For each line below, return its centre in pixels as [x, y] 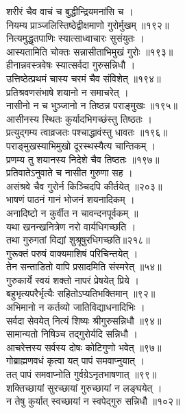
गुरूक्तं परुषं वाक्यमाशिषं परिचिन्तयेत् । [72, 253]
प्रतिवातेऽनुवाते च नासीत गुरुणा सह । [70, 173]
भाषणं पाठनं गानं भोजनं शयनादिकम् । [71, 199]
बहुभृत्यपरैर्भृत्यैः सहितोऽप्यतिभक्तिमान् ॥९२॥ [81, 293]
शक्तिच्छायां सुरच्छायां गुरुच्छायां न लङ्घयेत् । [84, 387]
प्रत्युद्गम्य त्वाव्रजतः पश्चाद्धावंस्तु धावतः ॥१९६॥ [87, 132]
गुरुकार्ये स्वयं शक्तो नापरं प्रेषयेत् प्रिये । [73, 280]
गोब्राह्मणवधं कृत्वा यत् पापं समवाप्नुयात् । [76, 361]
